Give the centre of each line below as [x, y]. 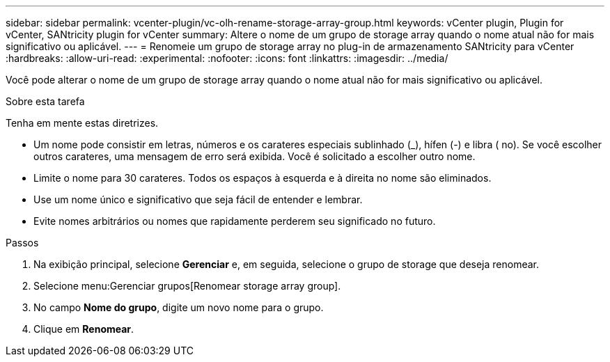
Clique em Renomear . [84, 329]
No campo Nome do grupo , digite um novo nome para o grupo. [179, 307]
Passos [22, 243]
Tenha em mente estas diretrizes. [82, 123]
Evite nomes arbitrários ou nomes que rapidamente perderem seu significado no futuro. [235, 221]
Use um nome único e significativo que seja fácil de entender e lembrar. [198, 199]
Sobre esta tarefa [45, 101]
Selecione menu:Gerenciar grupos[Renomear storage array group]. [187, 286]
